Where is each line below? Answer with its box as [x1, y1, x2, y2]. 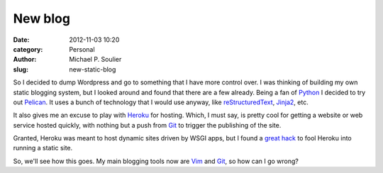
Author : [13, 55, 37, 64]
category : [13, 45, 43, 53]
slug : [13, 65, 28, 74]
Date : [13, 35, 30, 44]
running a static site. [13, 144, 73, 152]
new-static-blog [69, 65, 116, 74]
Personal [69, 45, 95, 53]
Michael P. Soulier [69, 55, 122, 64]
